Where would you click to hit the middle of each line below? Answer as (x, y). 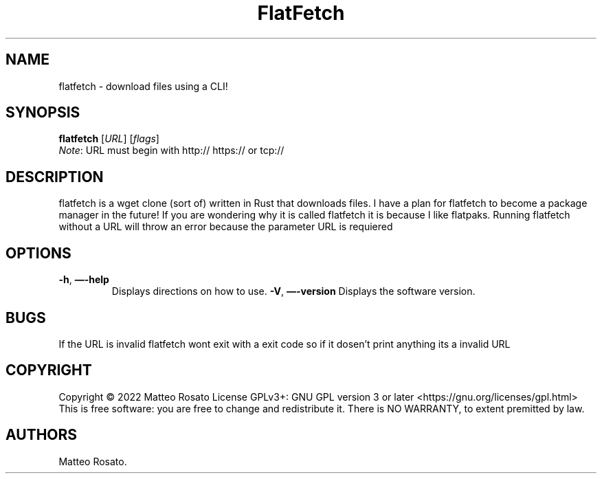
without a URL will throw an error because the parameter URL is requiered (226, 227)
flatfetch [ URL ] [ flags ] (109, 139)
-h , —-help (84, 280)
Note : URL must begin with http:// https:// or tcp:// (171, 151)
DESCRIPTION (55, 177)
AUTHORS (42, 435)
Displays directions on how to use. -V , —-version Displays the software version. (293, 291)
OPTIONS (38, 253)
